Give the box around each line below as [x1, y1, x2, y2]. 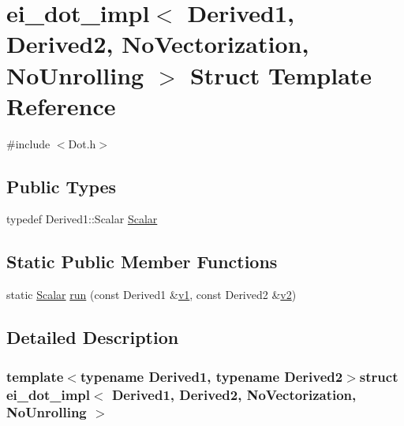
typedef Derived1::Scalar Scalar [6, 211, 158, 227]
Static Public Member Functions [6, 249, 278, 274]
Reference [6, 89, 116, 121]
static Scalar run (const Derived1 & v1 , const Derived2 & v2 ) [6, 286, 297, 303]
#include [6, 135, 50, 151]
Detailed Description [6, 325, 179, 349]
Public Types [6, 174, 117, 198]
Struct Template [189, 58, 372, 91]
